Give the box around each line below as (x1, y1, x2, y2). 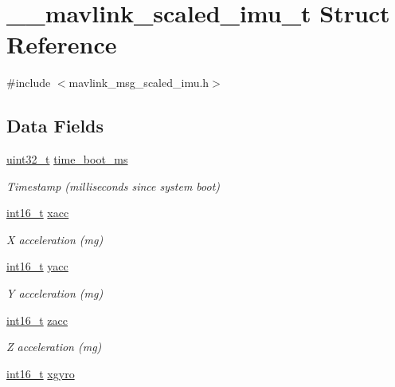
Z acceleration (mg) (6, 338, 102, 355)
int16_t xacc (6, 204, 69, 221)
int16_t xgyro (6, 365, 75, 381)
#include (6, 74, 51, 91)
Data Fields (6, 113, 104, 138)
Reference (6, 28, 117, 61)
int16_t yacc (6, 258, 68, 274)
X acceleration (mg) (6, 231, 104, 247)
